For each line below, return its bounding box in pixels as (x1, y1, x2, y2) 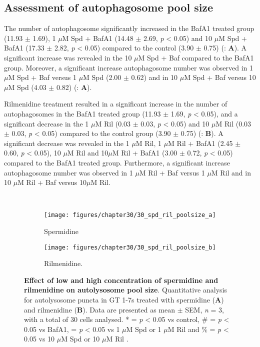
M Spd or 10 (61, 333, 100, 344)
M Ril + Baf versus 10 (17, 177, 86, 187)
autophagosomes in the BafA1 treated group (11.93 (4, 108, 161, 118)
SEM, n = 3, (185, 304, 224, 314)
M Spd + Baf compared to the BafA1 (138, 52, 254, 62)
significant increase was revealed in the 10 (4, 52, 132, 62)
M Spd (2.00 (83, 72, 121, 82)
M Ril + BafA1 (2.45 (168, 137, 233, 148)
